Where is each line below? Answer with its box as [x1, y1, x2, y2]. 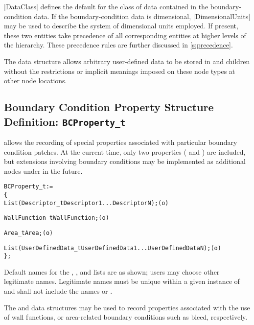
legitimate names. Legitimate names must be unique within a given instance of [4, 276, 240, 286]
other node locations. [4, 75, 67, 86]
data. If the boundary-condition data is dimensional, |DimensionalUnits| [34, 11, 251, 21]
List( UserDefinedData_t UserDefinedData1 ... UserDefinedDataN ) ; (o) [4, 244, 221, 252]
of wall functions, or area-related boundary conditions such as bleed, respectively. [4, 312, 248, 322]
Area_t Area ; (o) [4, 229, 53, 236]
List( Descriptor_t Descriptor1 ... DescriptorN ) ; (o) [4, 199, 169, 207]
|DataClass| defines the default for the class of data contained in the [4, 1, 208, 11]
